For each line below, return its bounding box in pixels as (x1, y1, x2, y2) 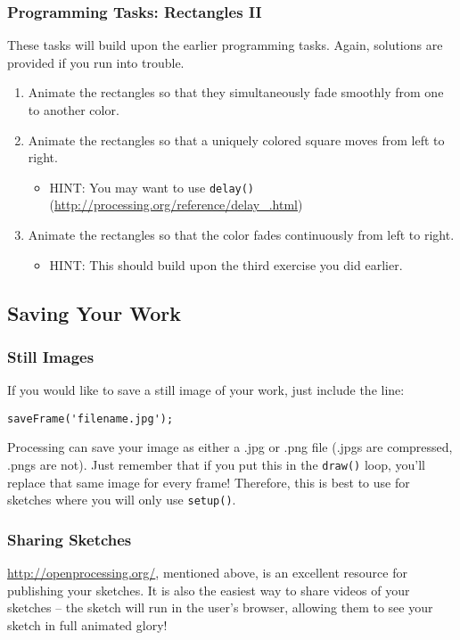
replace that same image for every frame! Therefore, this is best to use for (7, 472, 410, 491)
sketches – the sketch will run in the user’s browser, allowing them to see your (7, 598, 433, 617)
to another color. (28, 101, 119, 119)
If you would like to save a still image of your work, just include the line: (7, 381, 405, 399)
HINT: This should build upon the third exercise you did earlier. (49, 255, 403, 274)
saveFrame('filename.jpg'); (7, 412, 174, 425)
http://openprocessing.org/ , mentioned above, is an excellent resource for (7, 563, 407, 582)
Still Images (7, 345, 94, 367)
